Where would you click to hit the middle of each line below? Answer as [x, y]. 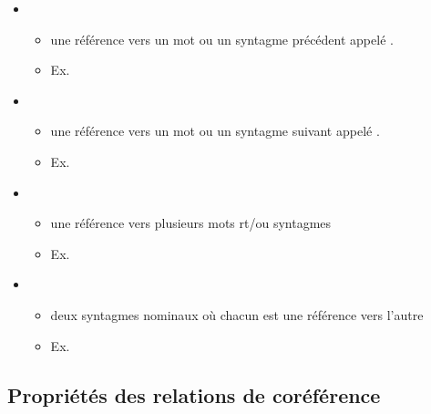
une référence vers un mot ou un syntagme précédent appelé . [222, 39]
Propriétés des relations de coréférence [194, 394]
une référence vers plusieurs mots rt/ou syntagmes [191, 223]
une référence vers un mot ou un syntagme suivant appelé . [215, 131]
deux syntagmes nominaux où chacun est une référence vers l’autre [237, 314]
